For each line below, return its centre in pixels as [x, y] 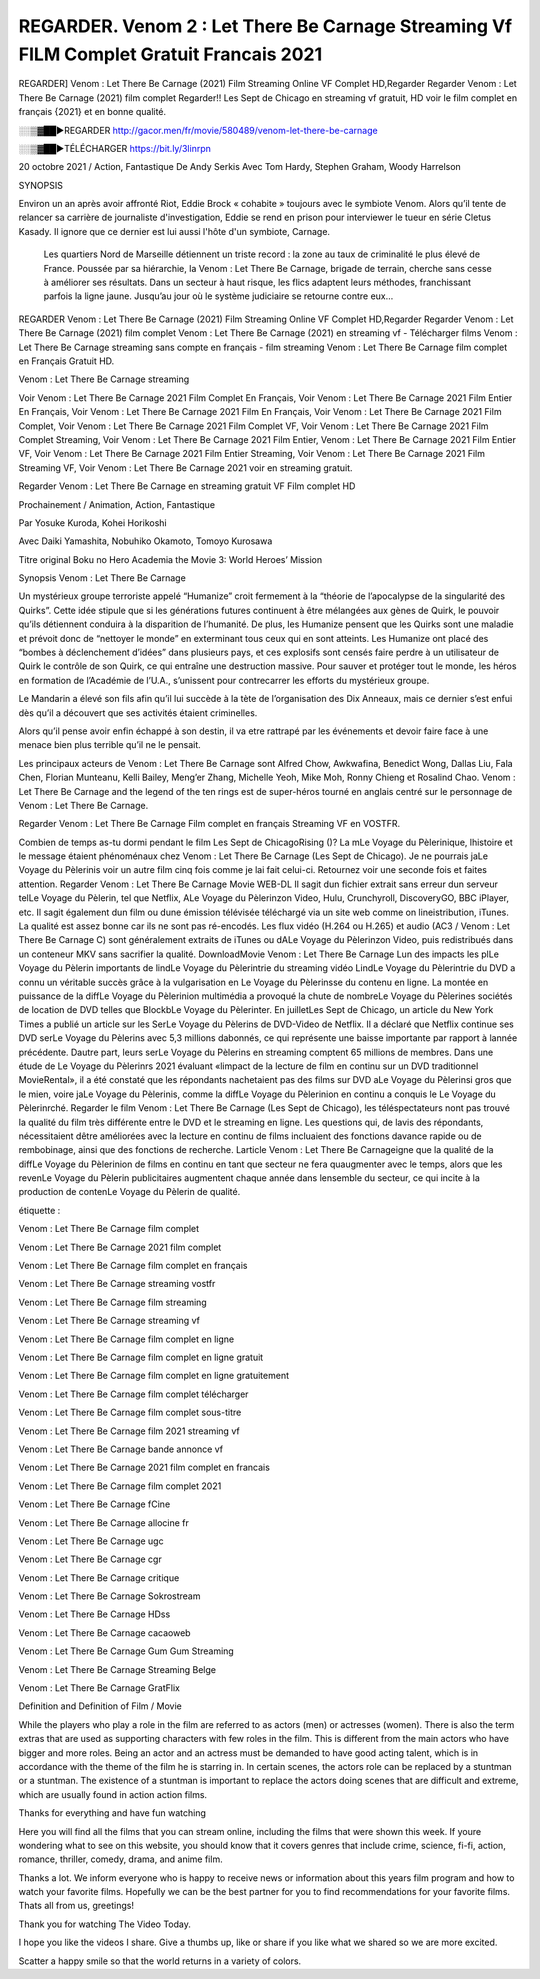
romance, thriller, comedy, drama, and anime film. [121, 1859]
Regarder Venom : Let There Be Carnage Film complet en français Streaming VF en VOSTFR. [209, 824]
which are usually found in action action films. [113, 1794]
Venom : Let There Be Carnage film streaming [112, 1302]
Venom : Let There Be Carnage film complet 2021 [120, 1486]
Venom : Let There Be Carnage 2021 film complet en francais [144, 1467]
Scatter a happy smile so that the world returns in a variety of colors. [160, 1961]
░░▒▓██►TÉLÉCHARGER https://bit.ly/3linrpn [115, 148]
